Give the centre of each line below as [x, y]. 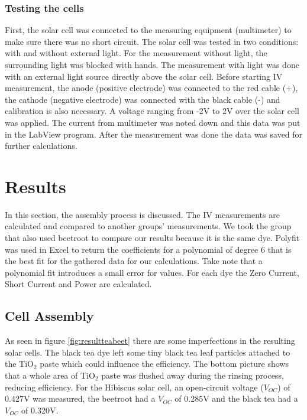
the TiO [19, 364]
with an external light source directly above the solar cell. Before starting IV [144, 76]
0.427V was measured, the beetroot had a [80, 398]
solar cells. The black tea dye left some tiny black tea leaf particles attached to [148, 352]
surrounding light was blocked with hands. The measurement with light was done [152, 64]
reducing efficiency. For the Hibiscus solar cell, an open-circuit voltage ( [134, 387]
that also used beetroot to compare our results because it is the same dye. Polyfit [152, 238]
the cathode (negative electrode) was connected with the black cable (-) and [143, 99]
